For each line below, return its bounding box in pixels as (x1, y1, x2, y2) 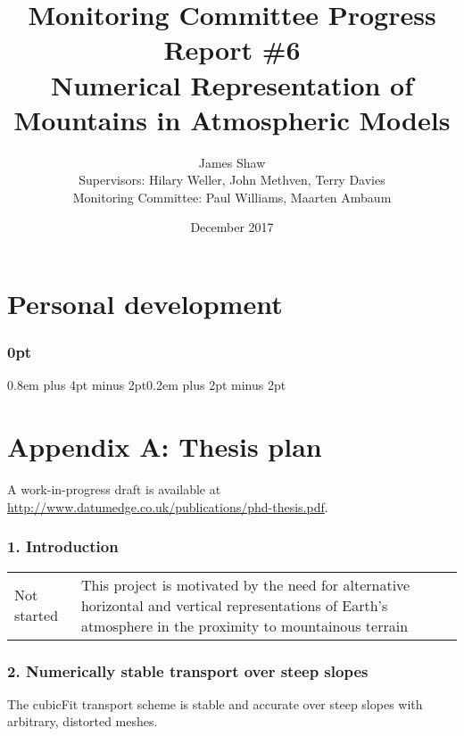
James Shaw (198, 153, 266, 171)
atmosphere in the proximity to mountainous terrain (80, 615, 409, 636)
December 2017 (190, 218, 274, 236)
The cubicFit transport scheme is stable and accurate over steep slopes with (7, 694, 423, 713)
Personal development (7, 285, 283, 322)
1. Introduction (7, 535, 119, 558)
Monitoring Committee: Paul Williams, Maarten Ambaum (72, 187, 392, 206)
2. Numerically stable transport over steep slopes (7, 659, 369, 682)
